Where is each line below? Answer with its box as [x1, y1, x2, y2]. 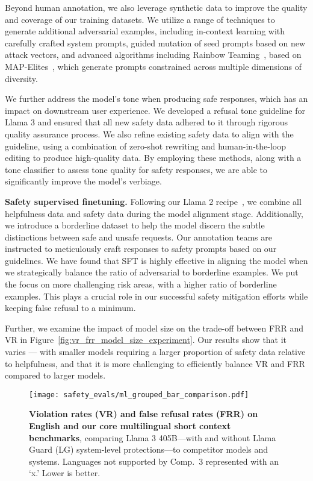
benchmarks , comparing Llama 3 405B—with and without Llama [29, 431, 276, 444]
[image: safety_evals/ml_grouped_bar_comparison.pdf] [29, 390, 249, 399]
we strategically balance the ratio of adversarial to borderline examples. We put [5, 266, 299, 278]
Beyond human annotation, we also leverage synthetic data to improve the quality [5, 1, 308, 13]
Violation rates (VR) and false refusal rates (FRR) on [29, 407, 258, 420]
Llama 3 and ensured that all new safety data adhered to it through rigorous [5, 116, 288, 128]
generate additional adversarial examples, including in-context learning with [5, 25, 285, 37]
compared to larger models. [5, 369, 106, 382]
